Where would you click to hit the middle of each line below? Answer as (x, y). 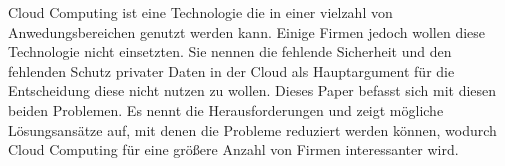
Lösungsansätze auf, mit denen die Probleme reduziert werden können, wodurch (252, 129)
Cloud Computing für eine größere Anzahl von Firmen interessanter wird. (233, 149)
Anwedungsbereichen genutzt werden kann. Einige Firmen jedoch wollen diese (247, 31)
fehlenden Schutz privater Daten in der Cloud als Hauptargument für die (231, 70)
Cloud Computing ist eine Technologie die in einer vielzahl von (200, 12)
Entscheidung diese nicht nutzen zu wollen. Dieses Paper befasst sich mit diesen (252, 90)
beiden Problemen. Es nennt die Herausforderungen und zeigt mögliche (226, 109)
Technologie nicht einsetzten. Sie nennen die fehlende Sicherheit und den (230, 51)
